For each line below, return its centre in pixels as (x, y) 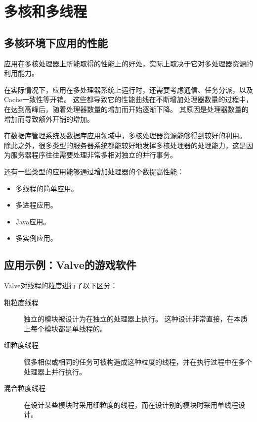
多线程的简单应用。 (47, 188)
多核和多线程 (46, 11)
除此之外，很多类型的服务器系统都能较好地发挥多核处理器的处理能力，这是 (125, 145)
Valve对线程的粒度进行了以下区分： (61, 286)
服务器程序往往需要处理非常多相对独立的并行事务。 (94, 155)
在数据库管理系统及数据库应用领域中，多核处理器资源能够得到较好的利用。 (125, 135)
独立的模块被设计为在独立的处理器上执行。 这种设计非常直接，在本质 (136, 319)
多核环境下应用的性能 (56, 42)
